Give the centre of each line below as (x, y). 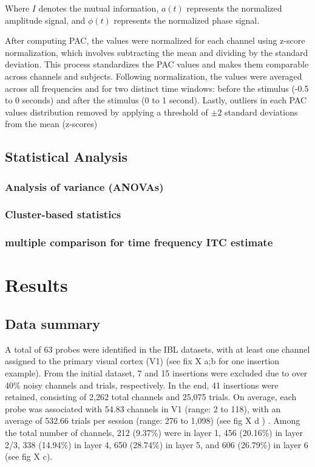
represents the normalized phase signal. (187, 20)
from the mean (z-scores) (51, 124)
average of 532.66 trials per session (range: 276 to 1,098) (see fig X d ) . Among (153, 420)
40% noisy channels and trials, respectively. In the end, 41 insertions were (142, 385)
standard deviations (261, 112)
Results (36, 285)
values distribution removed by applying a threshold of (107, 112)
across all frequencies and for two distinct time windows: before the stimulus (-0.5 (157, 88)
